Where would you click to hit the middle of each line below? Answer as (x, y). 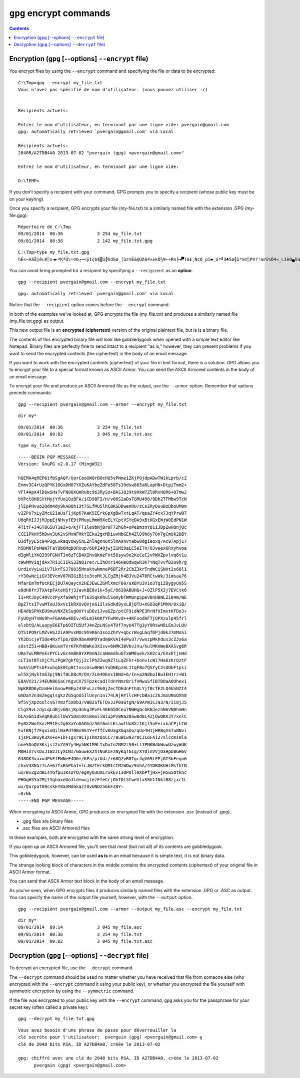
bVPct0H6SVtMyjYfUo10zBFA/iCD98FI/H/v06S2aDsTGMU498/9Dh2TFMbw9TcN (102, 499)
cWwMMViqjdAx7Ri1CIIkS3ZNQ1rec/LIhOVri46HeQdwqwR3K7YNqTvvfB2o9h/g (102, 562)
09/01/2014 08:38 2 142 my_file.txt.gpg (85, 241)
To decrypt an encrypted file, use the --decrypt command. (71, 968)
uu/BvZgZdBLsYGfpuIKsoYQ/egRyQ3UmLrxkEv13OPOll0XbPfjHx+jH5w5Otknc (102, 773)
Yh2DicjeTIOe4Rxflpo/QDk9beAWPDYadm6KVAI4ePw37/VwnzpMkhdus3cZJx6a (102, 639)
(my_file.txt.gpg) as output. (37, 321)
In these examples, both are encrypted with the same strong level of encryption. (92, 837)
